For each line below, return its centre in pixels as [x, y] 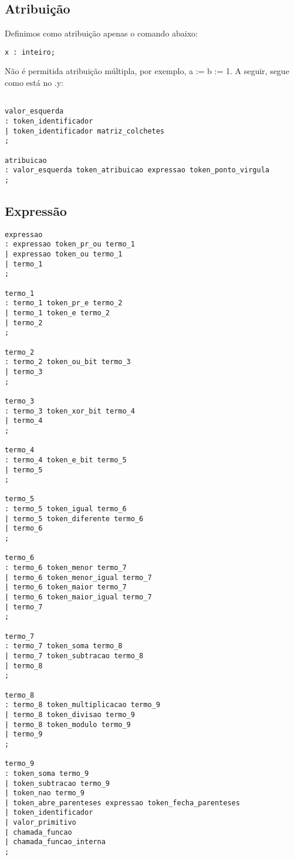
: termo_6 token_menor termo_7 [66, 568]
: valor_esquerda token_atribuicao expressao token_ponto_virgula [137, 170]
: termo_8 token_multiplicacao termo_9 [82, 705]
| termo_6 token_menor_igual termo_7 [78, 577]
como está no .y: [34, 83]
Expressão [36, 210]
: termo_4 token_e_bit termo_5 [66, 460]
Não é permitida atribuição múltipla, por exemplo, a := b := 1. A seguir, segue [147, 71]
